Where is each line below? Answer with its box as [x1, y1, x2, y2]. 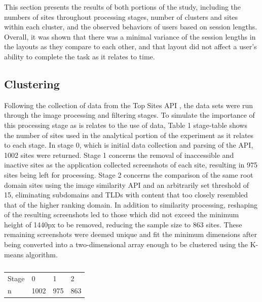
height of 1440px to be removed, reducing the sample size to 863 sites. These [4, 219, 242, 229]
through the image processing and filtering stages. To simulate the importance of [4, 110, 255, 120]
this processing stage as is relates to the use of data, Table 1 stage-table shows [4, 119, 247, 130]
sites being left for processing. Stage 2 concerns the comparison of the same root [4, 169, 253, 180]
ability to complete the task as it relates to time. [4, 51, 155, 61]
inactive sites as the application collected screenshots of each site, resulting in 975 [4, 159, 257, 170]
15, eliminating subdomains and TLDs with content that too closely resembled [4, 189, 248, 200]
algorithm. [25, 249, 58, 259]
